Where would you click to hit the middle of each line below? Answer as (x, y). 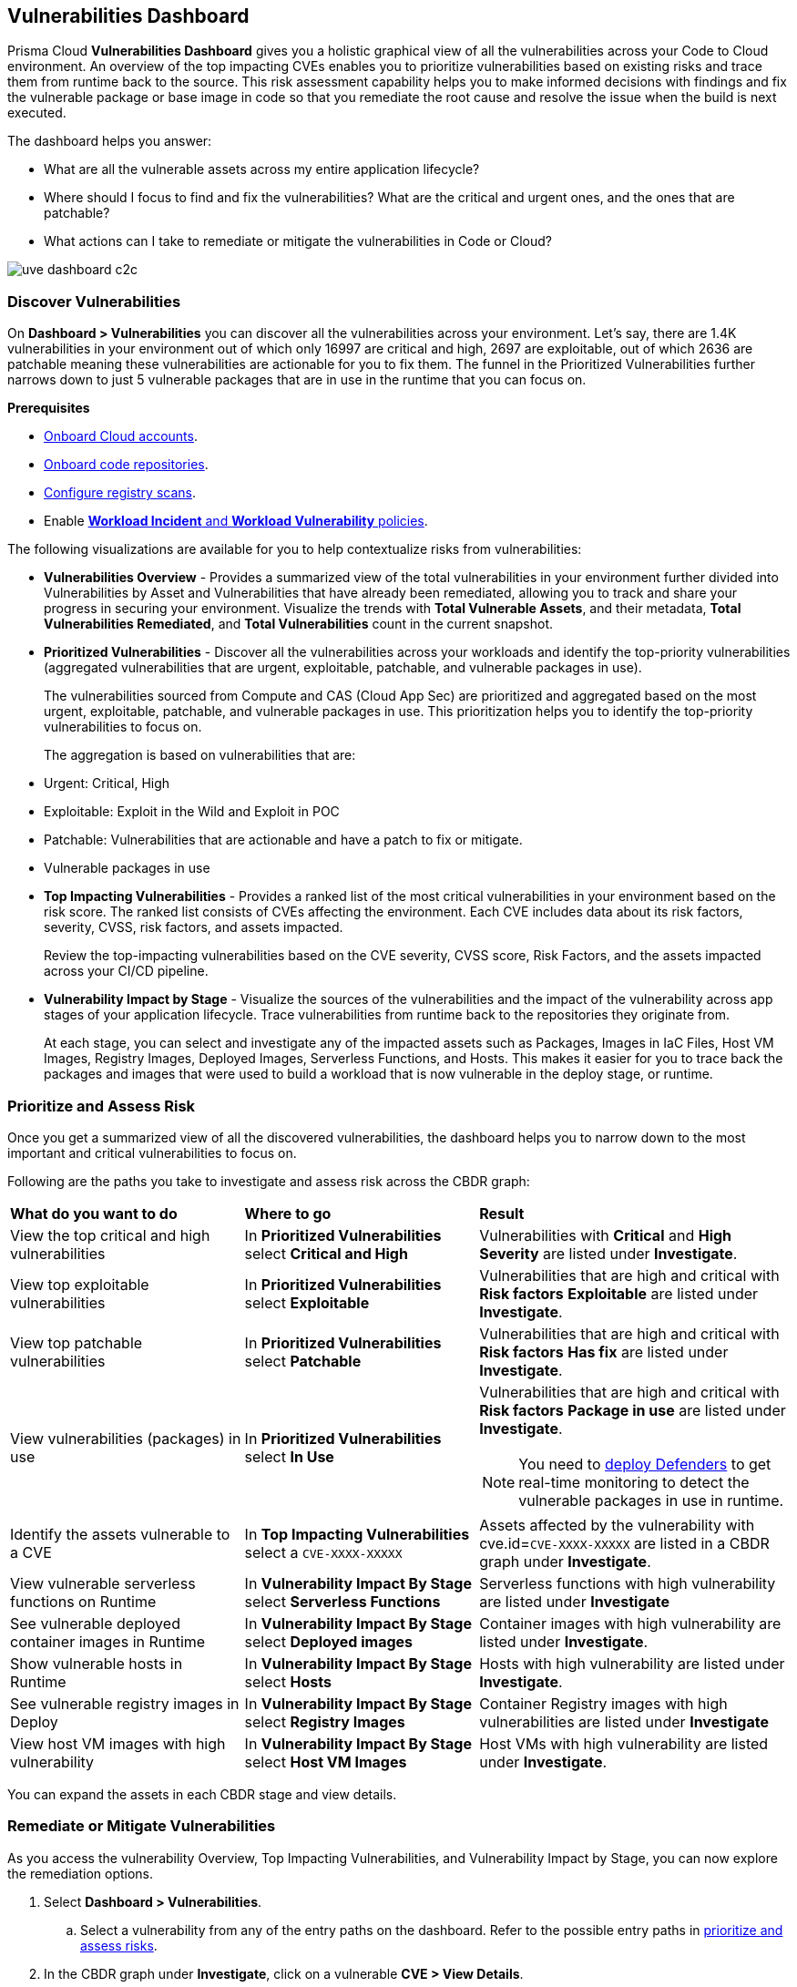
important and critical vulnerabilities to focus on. (152, 1152)
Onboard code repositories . (126, 465)
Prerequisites (49, 408)
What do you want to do (94, 1213)
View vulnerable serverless (103, 1583)
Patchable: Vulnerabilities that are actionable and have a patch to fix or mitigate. (283, 840)
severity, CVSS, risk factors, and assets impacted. (194, 927)
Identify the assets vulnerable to (120, 1534)
